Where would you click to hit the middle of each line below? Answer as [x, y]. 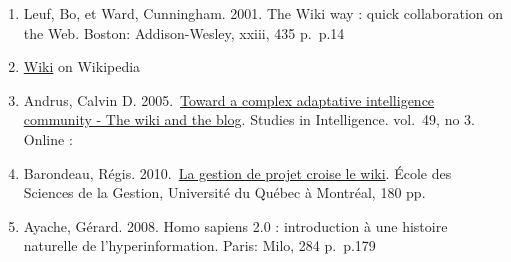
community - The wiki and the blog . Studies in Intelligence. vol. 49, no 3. [249, 119]
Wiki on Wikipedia [82, 66]
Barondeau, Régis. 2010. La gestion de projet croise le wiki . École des [237, 172]
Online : [48, 138]
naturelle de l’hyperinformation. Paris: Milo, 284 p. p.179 [199, 245]
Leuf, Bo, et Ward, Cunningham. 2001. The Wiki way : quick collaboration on [263, 13]
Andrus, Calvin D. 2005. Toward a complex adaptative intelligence [229, 99]
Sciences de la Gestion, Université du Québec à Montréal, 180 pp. [224, 192]
